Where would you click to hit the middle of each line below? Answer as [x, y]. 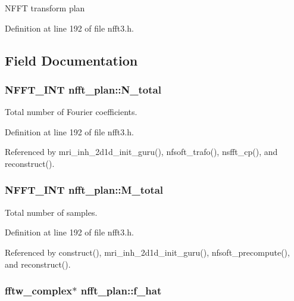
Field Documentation [71, 60]
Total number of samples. [51, 212]
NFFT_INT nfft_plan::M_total [84, 190]
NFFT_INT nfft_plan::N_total [83, 89]
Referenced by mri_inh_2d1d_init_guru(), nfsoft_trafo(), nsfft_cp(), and [141, 152]
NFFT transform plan [45, 8]
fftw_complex [39, 291]
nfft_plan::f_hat [121, 291]
